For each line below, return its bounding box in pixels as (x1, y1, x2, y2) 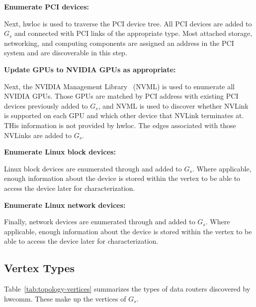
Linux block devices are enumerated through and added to (4, 163, 182, 173)
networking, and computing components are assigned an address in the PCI (4, 37, 234, 48)
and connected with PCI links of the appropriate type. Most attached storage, (14, 28, 253, 38)
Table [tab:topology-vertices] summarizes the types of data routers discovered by (4, 284, 251, 294)
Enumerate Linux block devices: (4, 147, 116, 157)
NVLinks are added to (4, 130, 72, 140)
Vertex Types (4, 260, 75, 276)
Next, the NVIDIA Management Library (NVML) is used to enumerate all (4, 81, 235, 91)
